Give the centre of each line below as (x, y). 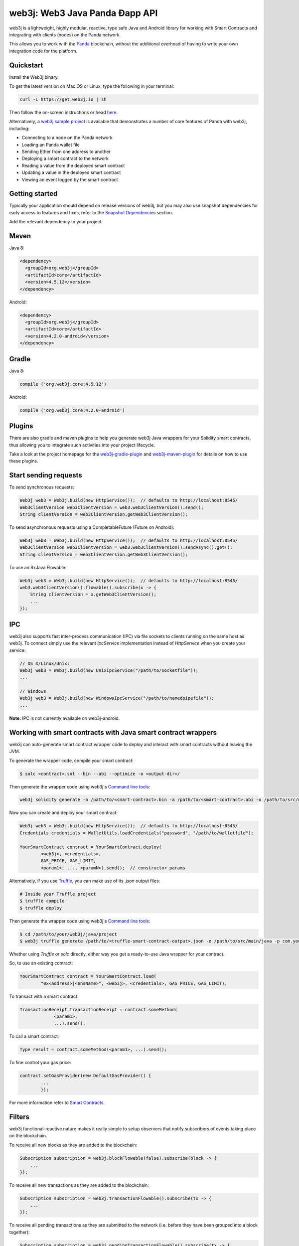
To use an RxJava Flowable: (38, 567)
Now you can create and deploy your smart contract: (64, 813)
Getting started (33, 194)
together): (19, 1232)
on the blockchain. (28, 1136)
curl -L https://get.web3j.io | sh (63, 99)
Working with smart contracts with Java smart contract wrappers (113, 732)
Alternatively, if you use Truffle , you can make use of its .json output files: (85, 881)
